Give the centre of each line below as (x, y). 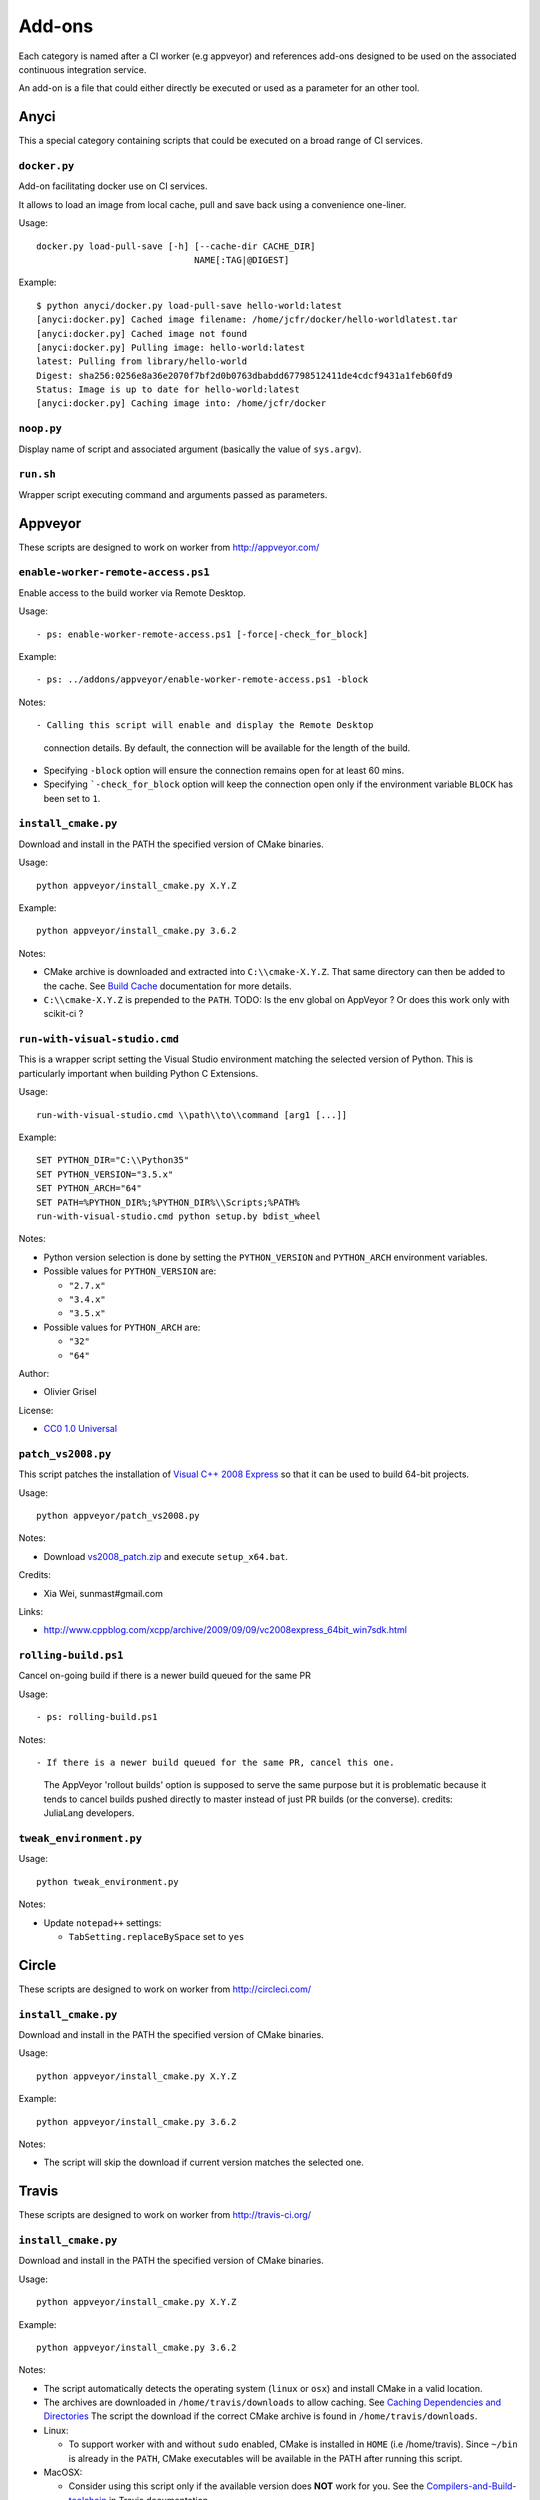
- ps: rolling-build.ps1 (97, 1717)
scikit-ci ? (63, 1014)
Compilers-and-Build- (471, 2486)
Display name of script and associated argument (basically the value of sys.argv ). (190, 449)
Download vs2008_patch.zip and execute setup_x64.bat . (166, 1556)
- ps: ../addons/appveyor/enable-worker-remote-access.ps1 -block (202, 679)
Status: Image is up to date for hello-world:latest (168, 389)
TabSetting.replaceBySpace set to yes (156, 1936)
